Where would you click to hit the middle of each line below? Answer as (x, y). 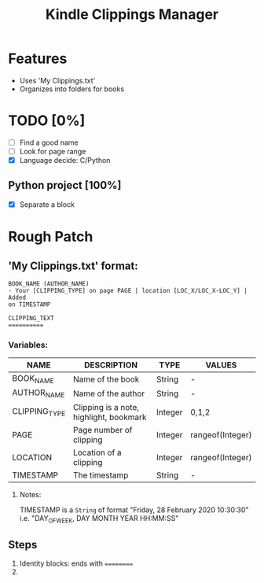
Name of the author (109, 393)
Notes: (30, 494)
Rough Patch (51, 237)
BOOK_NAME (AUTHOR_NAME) (49, 284)
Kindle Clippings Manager (132, 15)
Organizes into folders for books (71, 89)
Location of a (97, 452)
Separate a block (47, 204)
